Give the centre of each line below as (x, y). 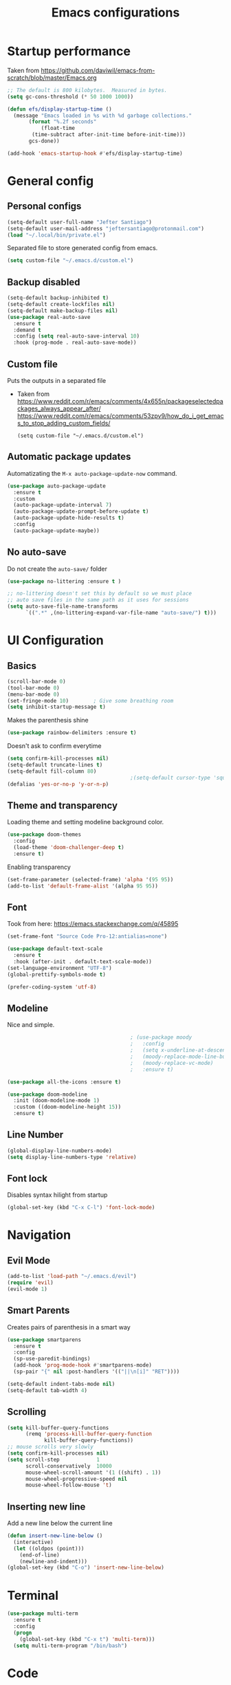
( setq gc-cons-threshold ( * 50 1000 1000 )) (70, 97)
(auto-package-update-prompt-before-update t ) (81, 511)
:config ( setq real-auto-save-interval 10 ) (76, 336)
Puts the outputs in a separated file (57, 380)
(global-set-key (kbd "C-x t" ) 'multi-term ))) (87, 1639)
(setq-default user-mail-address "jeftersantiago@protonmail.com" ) (106, 228)
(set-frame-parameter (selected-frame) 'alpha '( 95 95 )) (90, 879)
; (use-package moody (161, 1037)
